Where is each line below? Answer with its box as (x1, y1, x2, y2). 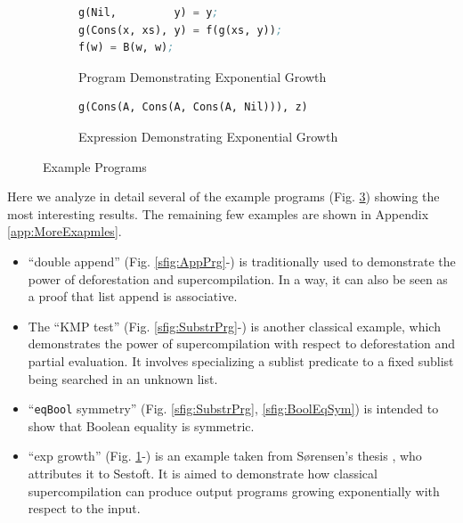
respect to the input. (28, 499, 141, 518)
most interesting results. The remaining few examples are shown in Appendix (7, 204, 429, 223)
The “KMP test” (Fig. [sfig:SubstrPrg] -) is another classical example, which (28, 316, 441, 335)
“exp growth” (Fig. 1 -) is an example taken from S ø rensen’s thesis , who (28, 446, 422, 465)
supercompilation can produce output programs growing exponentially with (28, 481, 440, 500)
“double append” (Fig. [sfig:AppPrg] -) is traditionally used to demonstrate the (28, 251, 456, 270)
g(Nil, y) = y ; (78, 6, 219, 19)
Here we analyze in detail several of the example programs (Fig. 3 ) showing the (7, 187, 440, 206)
